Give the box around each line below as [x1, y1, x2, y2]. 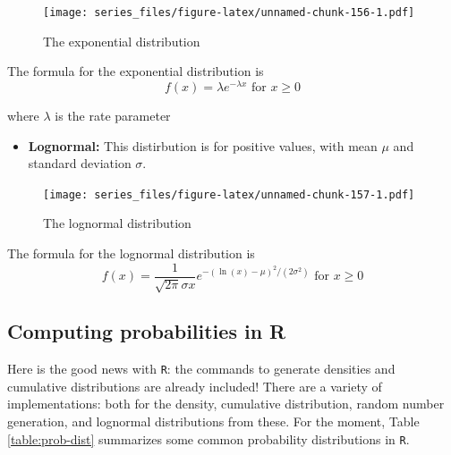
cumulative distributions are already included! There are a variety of [7, 376, 382, 395]
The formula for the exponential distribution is [7, 62, 264, 80]
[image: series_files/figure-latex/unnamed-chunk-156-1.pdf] [43, 6, 415, 19]
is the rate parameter [55, 105, 171, 124]
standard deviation [28, 154, 132, 173]
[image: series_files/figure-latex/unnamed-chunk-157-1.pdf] [43, 188, 415, 201]
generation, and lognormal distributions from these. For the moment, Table [7, 412, 420, 431]
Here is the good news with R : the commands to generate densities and [7, 359, 396, 378]
